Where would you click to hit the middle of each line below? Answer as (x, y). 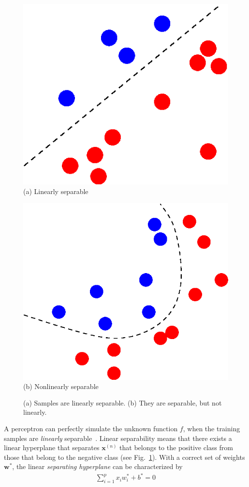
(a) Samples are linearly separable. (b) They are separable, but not (123, 402)
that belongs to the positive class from (176, 447)
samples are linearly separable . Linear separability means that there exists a (118, 438)
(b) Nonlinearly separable (61, 386)
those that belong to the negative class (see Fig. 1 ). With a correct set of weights (124, 457)
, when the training (212, 428)
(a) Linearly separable (56, 191)
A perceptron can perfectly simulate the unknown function (91, 428)
